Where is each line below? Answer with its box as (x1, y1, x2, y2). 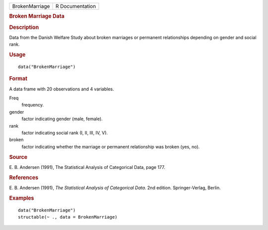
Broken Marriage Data (9, 13, 65, 20)
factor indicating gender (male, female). (21, 116, 103, 122)
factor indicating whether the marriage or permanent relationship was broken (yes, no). (21, 144, 200, 150)
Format (9, 75, 27, 82)
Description (9, 24, 39, 31)
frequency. (21, 102, 44, 108)
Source (9, 153, 28, 160)
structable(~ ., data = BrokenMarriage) (18, 214, 118, 220)
